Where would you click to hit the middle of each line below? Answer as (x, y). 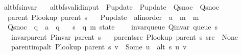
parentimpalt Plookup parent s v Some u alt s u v (99, 47)
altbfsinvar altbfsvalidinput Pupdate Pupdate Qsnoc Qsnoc (112, 7)
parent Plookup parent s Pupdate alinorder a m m (103, 17)
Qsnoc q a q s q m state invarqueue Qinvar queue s (113, 27)
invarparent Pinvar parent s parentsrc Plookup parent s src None (125, 36)
